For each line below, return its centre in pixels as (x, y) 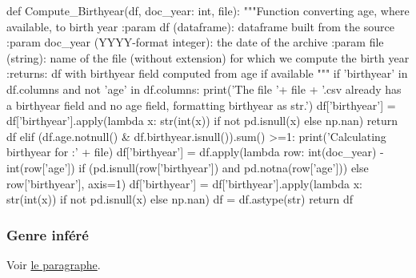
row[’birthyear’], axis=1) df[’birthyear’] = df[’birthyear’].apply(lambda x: (184, 183)
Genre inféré (48, 234)
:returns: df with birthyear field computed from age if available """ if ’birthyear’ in (207, 73)
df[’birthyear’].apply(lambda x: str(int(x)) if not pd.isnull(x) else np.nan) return (202, 121)
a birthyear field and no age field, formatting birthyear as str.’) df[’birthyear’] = (201, 105)
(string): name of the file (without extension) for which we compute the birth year (208, 57)
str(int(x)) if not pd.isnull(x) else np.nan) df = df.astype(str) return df (180, 199)
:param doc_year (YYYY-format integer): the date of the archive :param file (195, 42)
